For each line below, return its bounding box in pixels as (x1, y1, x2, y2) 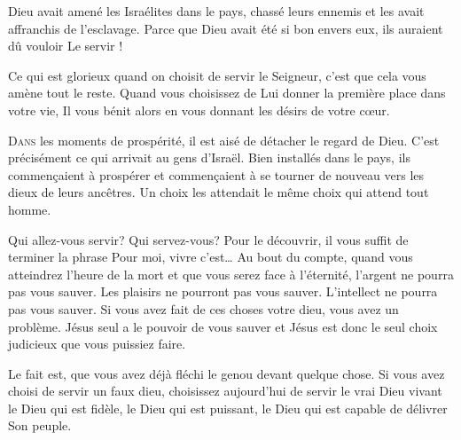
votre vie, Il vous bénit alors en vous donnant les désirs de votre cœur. (8, 100, 390, 119)
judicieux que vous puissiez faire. (8, 334, 186, 353)
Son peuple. (8, 416, 72, 435)
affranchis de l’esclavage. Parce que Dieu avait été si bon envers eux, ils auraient (8, 19, 443, 37)
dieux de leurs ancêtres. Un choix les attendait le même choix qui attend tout (8, 183, 429, 201)
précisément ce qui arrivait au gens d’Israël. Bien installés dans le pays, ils (8, 148, 410, 167)
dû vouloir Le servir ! (8, 36, 123, 55)
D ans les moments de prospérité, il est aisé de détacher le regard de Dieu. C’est (8, 130, 440, 149)
